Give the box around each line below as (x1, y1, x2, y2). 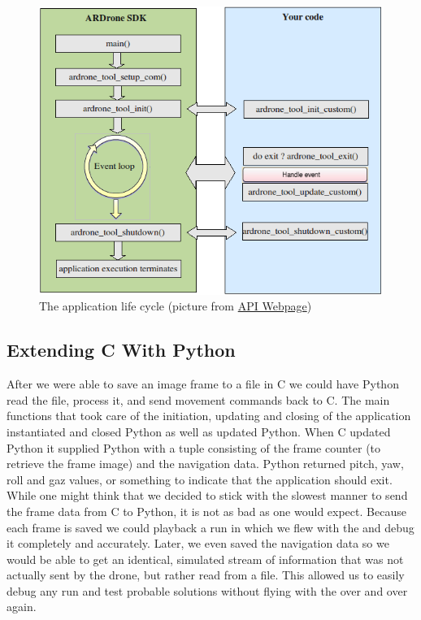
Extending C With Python (7, 337, 236, 362)
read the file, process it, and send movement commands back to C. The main (7, 391, 390, 408)
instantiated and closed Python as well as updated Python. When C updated (7, 423, 391, 440)
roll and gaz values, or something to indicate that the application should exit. (7, 470, 393, 488)
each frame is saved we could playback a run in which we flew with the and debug (7, 518, 414, 535)
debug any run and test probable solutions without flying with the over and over (7, 582, 408, 599)
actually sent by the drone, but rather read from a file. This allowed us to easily (7, 566, 405, 583)
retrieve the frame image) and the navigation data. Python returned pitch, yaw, (7, 455, 404, 472)
